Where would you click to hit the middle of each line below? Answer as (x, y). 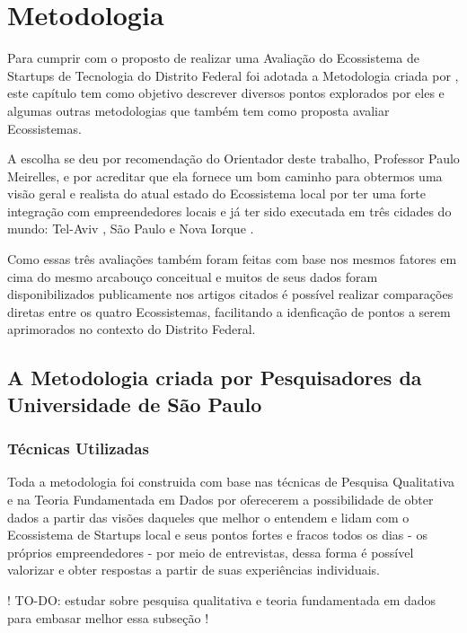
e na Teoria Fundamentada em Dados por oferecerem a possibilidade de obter (220, 500)
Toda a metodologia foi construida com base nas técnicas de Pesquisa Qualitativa (231, 482)
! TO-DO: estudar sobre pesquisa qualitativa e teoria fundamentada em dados (222, 599)
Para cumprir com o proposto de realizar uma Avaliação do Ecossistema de (214, 58)
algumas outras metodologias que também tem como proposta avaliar (198, 110)
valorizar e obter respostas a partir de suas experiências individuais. (194, 570)
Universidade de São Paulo (135, 404)
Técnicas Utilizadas (78, 448)
